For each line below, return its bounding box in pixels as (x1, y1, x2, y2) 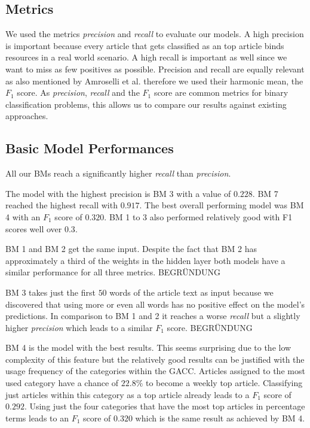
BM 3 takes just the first (5, 286, 96, 298)
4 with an (5, 210, 41, 223)
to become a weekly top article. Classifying (145, 377, 303, 389)
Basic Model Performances (5, 139, 174, 157)
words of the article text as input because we (109, 286, 274, 298)
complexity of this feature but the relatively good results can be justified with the (5, 353, 305, 365)
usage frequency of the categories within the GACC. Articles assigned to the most (5, 365, 305, 377)
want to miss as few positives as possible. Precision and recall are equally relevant (5, 62, 305, 75)
